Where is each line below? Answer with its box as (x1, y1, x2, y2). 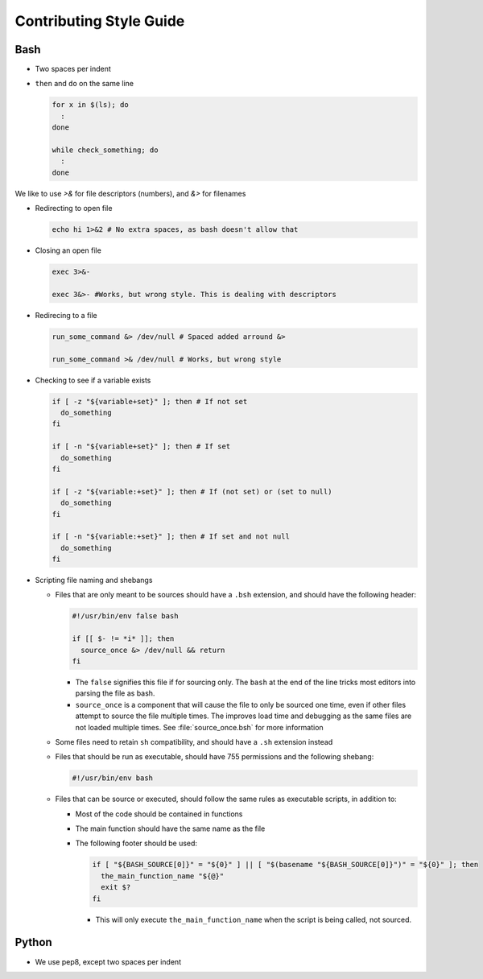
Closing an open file (35, 246, 102, 255)
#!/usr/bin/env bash (72, 774, 153, 783)
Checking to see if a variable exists (35, 375, 151, 385)
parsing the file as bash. (75, 688, 155, 698)
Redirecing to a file (35, 310, 98, 320)
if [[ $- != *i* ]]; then (72, 634, 175, 643)
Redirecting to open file (35, 204, 113, 213)
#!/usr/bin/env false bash (72, 612, 179, 621)
